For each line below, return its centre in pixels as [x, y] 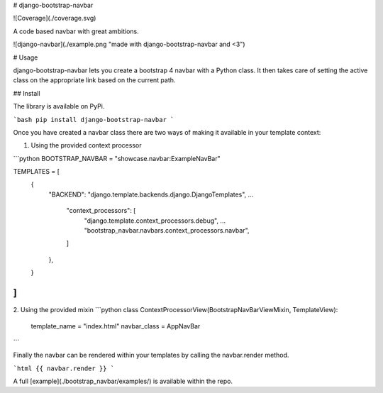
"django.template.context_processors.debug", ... [155, 221]
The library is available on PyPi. [59, 106]
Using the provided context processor [86, 145]
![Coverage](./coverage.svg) [55, 18]
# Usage [26, 57]
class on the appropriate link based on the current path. [94, 80]
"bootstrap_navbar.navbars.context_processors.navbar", [167, 231]
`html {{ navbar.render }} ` [64, 368]
